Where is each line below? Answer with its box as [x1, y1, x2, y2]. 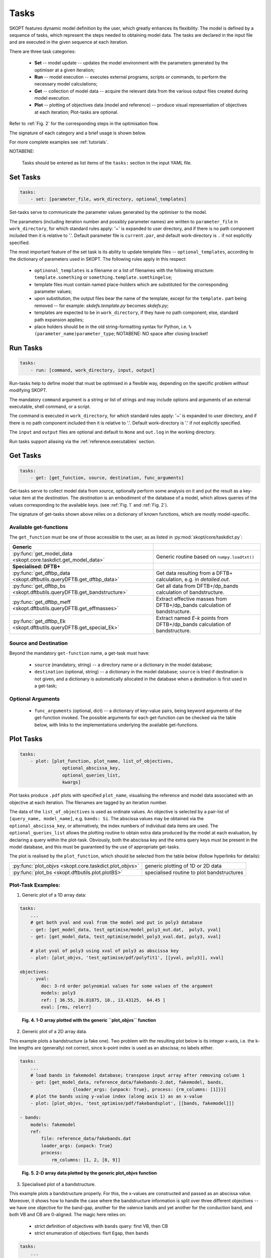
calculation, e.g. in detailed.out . [156, 576, 230, 583]
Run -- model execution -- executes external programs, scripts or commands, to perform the [34, 73, 227, 80]
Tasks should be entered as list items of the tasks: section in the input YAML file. [22, 160, 192, 166]
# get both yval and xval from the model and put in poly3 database [30, 920, 203, 925]
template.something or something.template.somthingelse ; [34, 274, 173, 280]
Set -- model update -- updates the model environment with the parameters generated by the [34, 60, 228, 66]
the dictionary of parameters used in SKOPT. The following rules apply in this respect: [9, 256, 187, 262]
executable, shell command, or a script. [9, 403, 91, 410]
